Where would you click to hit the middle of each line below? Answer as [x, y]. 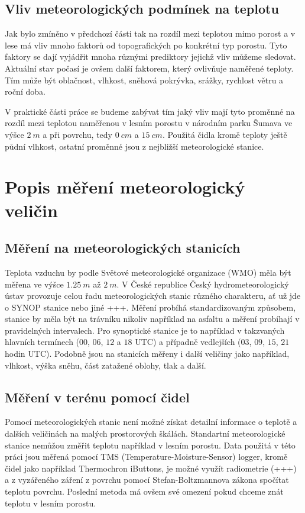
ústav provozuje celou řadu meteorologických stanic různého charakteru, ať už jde [153, 296]
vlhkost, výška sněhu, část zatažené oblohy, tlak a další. [106, 365]
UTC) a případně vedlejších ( [188, 342]
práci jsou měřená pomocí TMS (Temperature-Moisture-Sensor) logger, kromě [146, 456]
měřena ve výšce [34, 284]
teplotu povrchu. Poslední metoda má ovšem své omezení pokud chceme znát [144, 491]
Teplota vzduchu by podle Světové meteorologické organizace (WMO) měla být [148, 272]
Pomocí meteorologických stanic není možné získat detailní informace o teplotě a [151, 422]
